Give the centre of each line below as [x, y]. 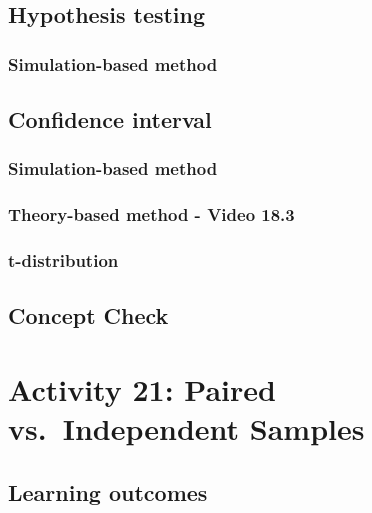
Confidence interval [110, 119]
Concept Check [88, 315]
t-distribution [63, 260]
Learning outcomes [108, 491]
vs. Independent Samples [186, 428]
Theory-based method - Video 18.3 [151, 214]
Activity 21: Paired [142, 388]
